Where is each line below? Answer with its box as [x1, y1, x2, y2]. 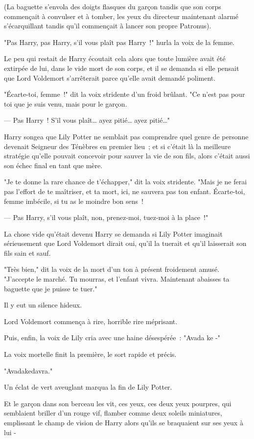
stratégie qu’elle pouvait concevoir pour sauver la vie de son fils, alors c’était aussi [4, 151, 250, 161]
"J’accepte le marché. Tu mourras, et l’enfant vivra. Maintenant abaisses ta [4, 274, 230, 284]
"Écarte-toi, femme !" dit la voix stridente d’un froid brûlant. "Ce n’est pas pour [4, 89, 245, 99]
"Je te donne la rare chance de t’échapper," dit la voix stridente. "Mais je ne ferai [4, 176, 247, 187]
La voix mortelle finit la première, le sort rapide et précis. [4, 349, 177, 359]
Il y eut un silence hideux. [4, 300, 82, 310]
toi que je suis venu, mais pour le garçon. [4, 98, 127, 109]
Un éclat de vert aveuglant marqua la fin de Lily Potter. [4, 382, 172, 392]
